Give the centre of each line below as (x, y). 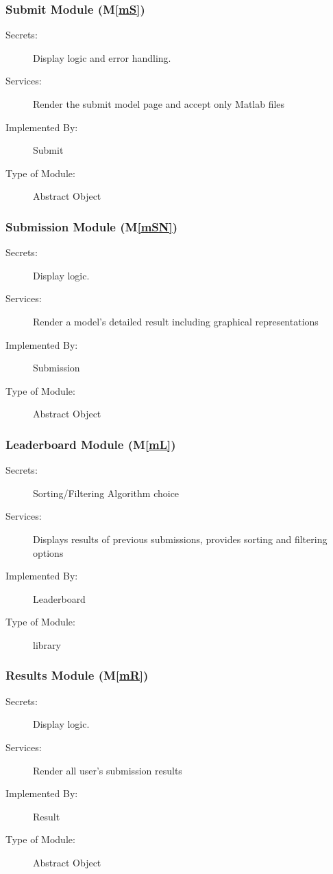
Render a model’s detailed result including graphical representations (176, 321)
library (47, 644)
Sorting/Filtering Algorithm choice (106, 493)
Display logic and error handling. (102, 57)
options (48, 552)
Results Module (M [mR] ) (77, 675)
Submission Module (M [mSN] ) (92, 226)
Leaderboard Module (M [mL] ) (91, 444)
